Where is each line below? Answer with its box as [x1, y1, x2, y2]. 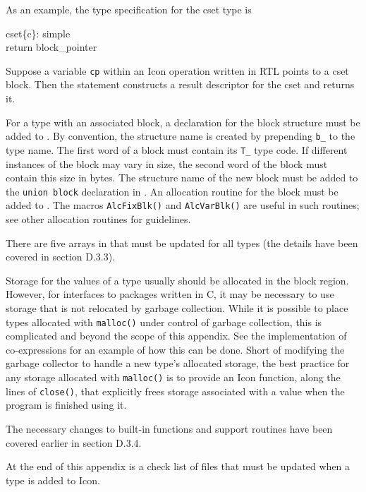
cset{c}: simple [6, 25, 71, 40]
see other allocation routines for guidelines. [6, 212, 191, 227]
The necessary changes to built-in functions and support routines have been [6, 421, 333, 436]
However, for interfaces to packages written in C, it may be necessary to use [6, 287, 334, 301]
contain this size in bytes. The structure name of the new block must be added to [6, 170, 358, 185]
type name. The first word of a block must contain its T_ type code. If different [6, 142, 348, 157]
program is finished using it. [6, 397, 127, 412]
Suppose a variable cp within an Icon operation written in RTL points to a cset [6, 63, 349, 78]
